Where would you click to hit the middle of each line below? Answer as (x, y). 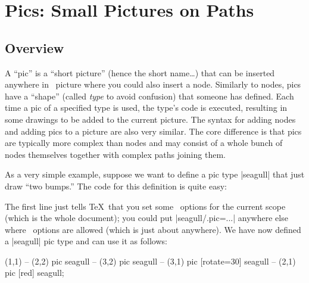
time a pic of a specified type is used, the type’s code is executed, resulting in (146, 108)
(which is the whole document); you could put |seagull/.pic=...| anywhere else (146, 218)
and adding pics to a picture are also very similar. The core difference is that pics (153, 131)
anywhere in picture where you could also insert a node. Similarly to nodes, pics (153, 84)
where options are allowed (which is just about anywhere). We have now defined (153, 229)
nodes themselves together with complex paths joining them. (115, 154)
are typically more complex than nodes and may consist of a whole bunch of (144, 143)
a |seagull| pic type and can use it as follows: (86, 241)
